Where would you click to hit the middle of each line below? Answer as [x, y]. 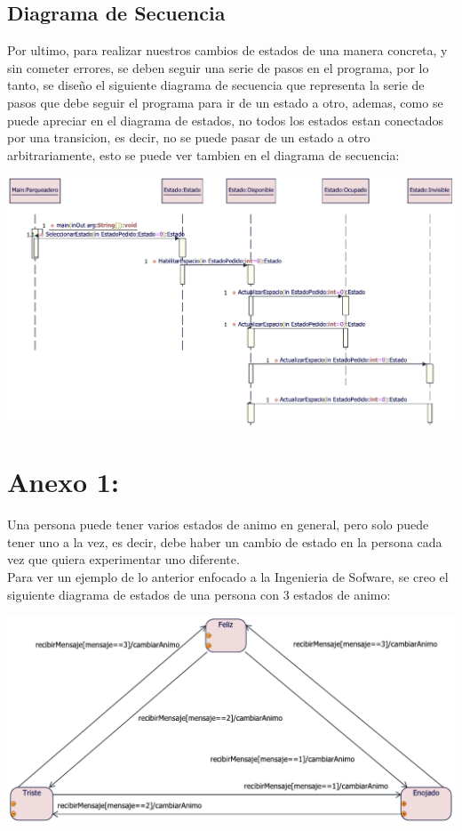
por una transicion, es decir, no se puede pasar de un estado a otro [189, 137]
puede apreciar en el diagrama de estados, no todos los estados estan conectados [226, 120]
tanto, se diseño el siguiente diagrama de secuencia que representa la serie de [216, 85]
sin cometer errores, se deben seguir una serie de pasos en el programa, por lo [218, 67]
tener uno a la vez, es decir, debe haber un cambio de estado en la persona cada [225, 541]
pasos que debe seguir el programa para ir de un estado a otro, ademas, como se [225, 102]
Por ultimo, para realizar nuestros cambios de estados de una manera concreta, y [227, 50]
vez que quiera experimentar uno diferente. [123, 559]
